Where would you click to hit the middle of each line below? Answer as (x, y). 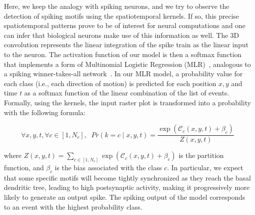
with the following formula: (45, 112)
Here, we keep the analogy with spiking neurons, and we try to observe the (117, 6)
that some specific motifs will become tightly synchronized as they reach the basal (127, 177)
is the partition (201, 155)
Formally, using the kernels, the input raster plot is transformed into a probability (127, 102)
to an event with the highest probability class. (73, 206)
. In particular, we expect (205, 168)
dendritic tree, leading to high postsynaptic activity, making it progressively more (127, 187)
